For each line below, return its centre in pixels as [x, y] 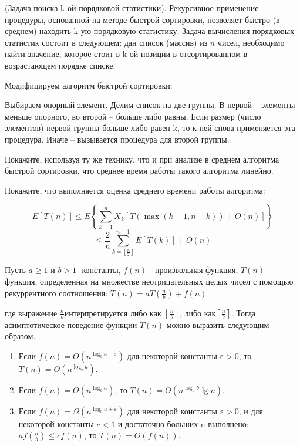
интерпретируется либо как [113, 312]
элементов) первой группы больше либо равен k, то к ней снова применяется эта [150, 128]
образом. [20, 336]
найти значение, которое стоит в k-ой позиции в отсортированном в [126, 54]
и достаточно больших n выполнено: [183, 423]
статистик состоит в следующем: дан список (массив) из [106, 42]
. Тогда [243, 312]
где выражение [31, 312]
